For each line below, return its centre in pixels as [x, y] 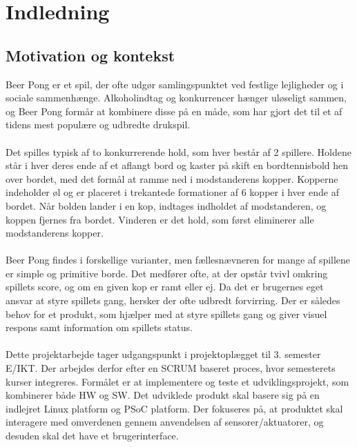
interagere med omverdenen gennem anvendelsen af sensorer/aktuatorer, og [165, 422]
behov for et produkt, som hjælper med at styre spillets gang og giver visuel [166, 314]
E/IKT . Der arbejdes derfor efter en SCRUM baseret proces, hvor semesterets [171, 368]
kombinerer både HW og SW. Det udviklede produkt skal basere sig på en [163, 395]
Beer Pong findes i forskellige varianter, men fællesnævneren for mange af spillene [178, 260]
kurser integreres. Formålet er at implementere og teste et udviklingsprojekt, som [177, 381]
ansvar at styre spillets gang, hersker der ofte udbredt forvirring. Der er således [173, 300]
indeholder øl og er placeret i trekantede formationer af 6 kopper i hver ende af [172, 192]
